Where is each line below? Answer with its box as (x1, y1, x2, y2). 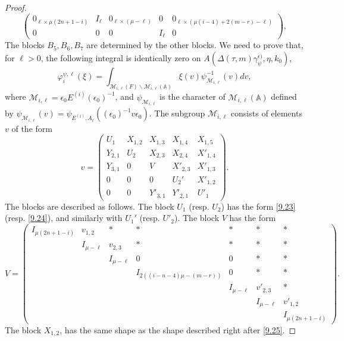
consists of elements (230, 107, 302, 119)
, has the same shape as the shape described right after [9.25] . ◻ (60, 323, 296, 336)
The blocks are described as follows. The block (5, 200, 174, 212)
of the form (11, 122, 52, 134)
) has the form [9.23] (221, 200, 296, 212)
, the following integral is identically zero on (40, 51, 201, 64)
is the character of (160, 90, 226, 103)
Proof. (5, 1, 27, 13)
